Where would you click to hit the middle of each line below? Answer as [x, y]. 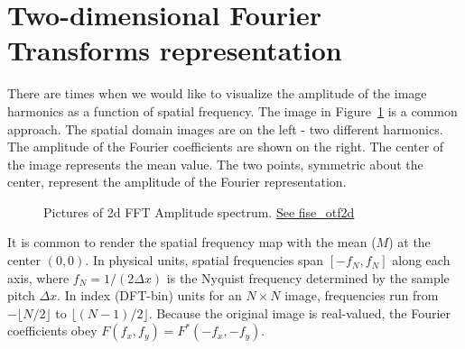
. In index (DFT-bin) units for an [149, 295]
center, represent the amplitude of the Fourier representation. [177, 182]
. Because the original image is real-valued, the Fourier [300, 312]
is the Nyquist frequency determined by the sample [308, 277]
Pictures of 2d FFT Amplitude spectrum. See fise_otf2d [199, 211]
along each [421, 260]
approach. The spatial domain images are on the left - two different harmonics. [225, 129]
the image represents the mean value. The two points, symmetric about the [215, 164]
